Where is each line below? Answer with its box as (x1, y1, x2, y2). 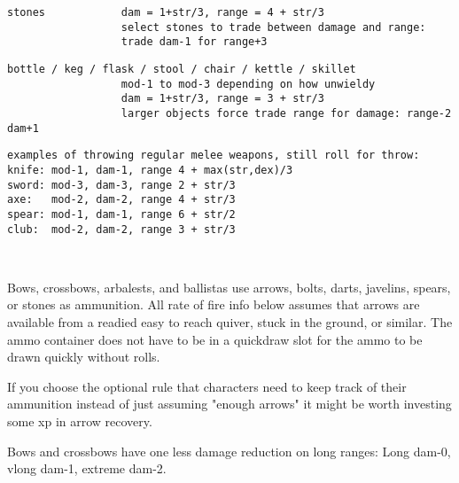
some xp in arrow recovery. (7, 411, 152, 430)
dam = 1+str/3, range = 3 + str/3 (121, 92, 324, 105)
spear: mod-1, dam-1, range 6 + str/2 (7, 207, 236, 221)
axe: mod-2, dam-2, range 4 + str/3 (7, 193, 236, 206)
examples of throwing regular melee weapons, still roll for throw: (7, 149, 420, 162)
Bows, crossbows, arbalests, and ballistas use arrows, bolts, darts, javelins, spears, (7, 277, 451, 296)
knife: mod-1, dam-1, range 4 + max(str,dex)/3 (7, 163, 293, 176)
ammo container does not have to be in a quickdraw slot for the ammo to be (7, 330, 423, 348)
